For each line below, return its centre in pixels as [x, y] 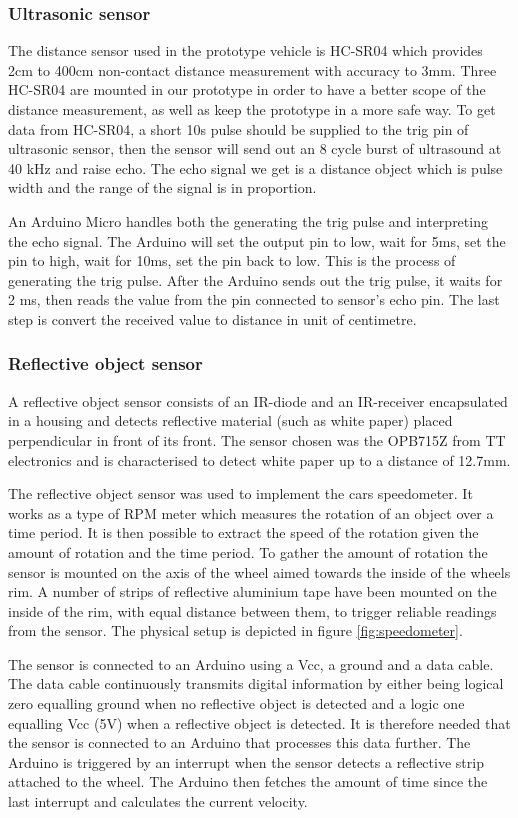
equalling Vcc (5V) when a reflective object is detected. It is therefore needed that [259, 722]
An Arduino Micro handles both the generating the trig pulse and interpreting [248, 220]
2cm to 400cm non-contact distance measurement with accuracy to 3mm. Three [252, 69]
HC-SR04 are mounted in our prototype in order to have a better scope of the [247, 89]
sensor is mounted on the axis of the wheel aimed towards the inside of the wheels [259, 571]
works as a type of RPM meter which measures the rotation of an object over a [251, 512]
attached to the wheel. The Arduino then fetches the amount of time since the [248, 781]
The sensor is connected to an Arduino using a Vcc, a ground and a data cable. [251, 663]
